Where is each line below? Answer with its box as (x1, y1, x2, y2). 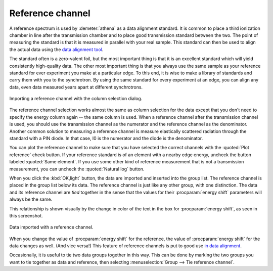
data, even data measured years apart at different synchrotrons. (9, 84, 143, 90)
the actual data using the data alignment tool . (9, 46, 104, 53)
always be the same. (9, 196, 53, 202)
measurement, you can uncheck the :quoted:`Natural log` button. (9, 166, 145, 172)
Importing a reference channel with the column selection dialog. (9, 96, 143, 102)
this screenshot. (9, 212, 43, 218)
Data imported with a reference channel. (9, 224, 94, 230)
